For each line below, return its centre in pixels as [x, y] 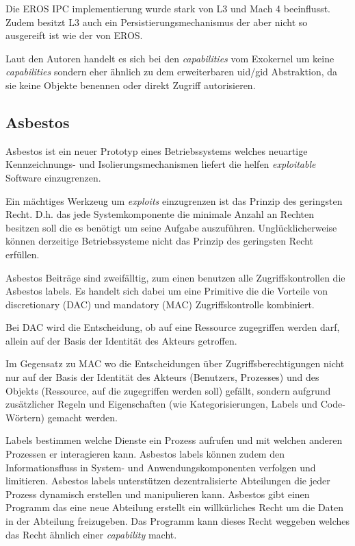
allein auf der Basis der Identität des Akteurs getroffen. [121, 340]
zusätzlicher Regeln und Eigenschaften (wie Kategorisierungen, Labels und [162, 404]
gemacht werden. [82, 417]
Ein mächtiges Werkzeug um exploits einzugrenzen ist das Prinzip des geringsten [174, 200]
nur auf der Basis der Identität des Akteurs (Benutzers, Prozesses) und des [162, 377]
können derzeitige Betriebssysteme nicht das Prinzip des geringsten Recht [159, 241]
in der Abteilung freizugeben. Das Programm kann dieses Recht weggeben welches [178, 521]
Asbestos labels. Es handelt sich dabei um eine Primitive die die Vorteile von [167, 291]
